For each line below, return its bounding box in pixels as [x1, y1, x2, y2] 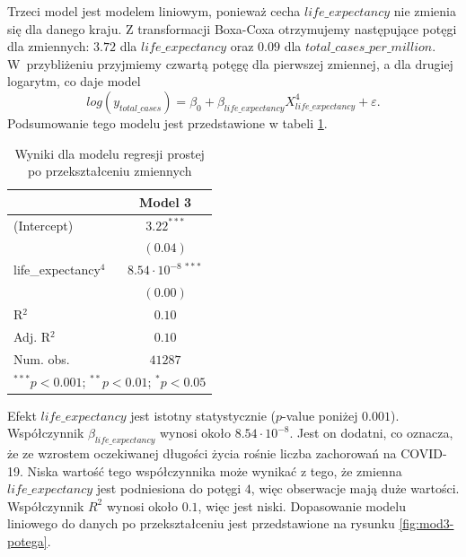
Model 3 [139, 192, 192, 211]
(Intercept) [13, 215, 74, 234]
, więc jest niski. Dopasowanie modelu [198, 496, 406, 515]
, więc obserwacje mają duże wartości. [251, 479, 460, 498]
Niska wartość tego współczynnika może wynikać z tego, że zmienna [27, 461, 402, 480]
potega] [7, 531, 48, 550]
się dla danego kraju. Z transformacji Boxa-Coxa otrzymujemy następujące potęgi [7, 19, 457, 38]
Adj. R [13, 326, 51, 345]
